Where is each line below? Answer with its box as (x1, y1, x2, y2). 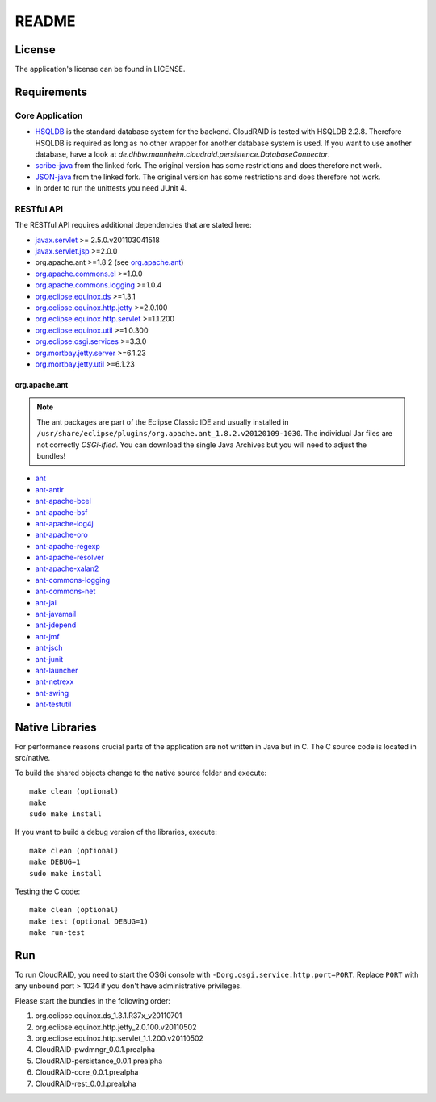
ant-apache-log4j (35, 518, 94, 528)
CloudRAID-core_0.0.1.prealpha (35, 1067, 139, 1077)
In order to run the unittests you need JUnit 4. (35, 183, 187, 193)
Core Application (15, 110, 83, 121)
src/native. (15, 753, 51, 763)
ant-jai (35, 597, 57, 607)
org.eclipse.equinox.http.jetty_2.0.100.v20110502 (35, 1022, 197, 1032)
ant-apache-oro (35, 530, 89, 540)
